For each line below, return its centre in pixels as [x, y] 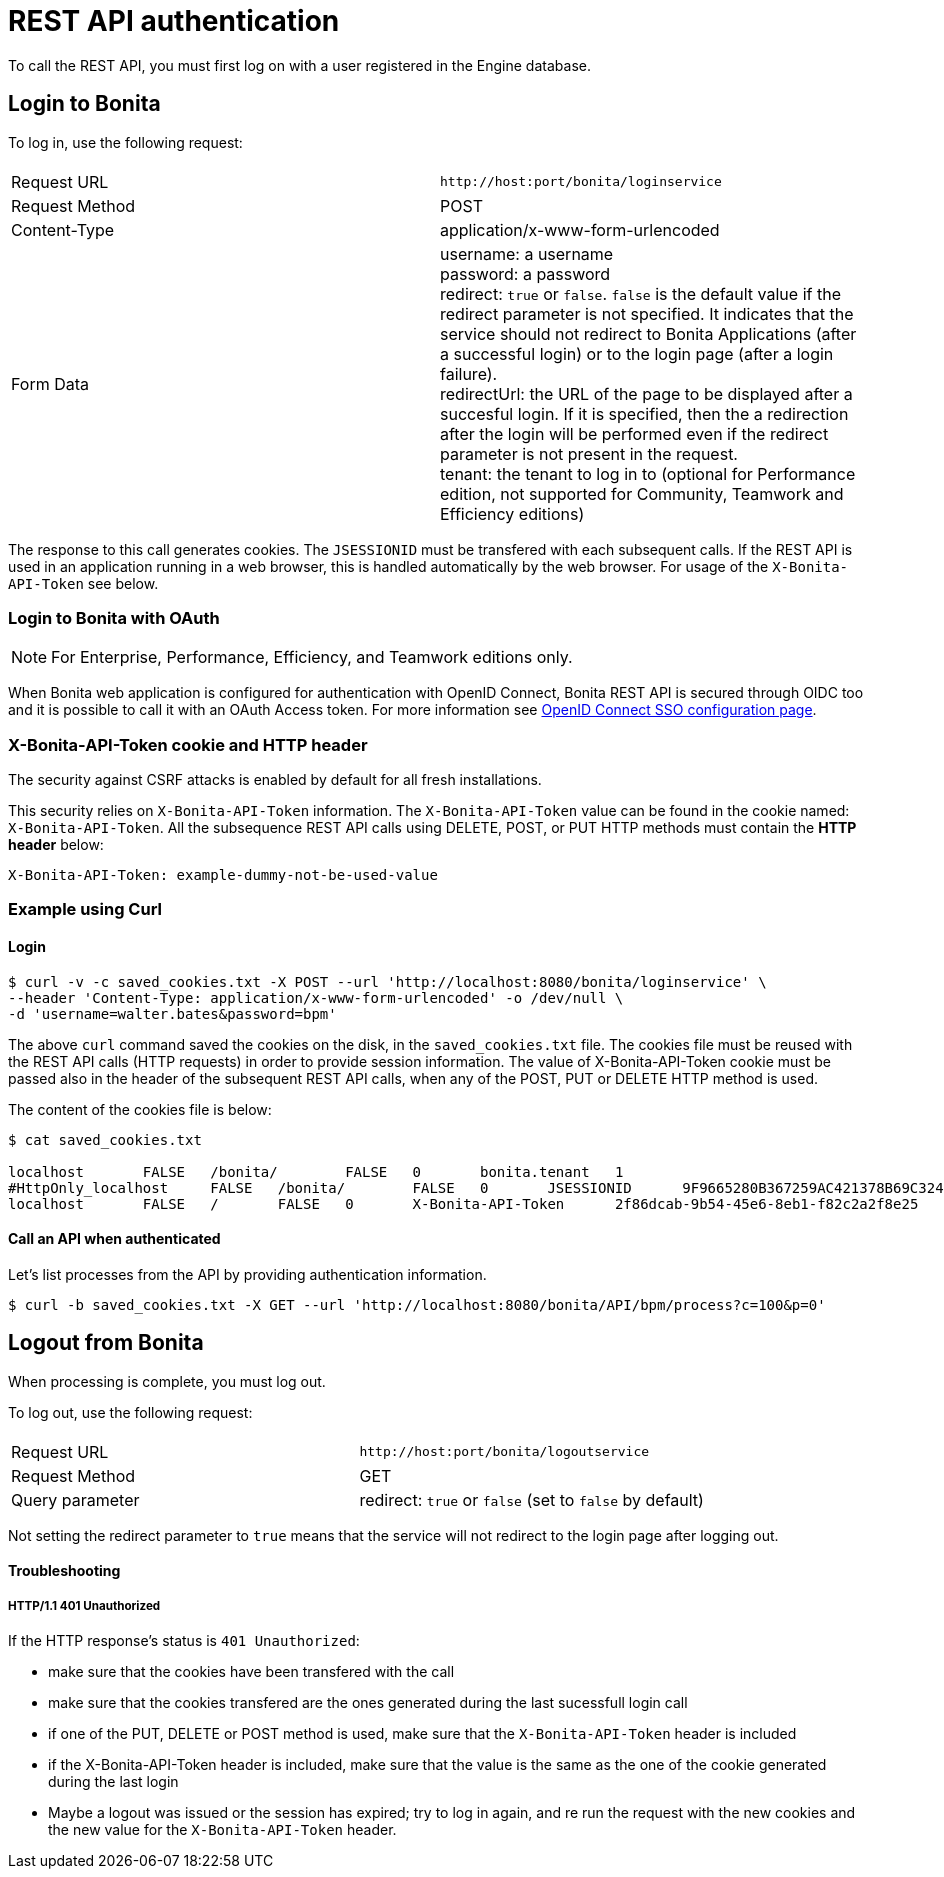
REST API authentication [174, 21]
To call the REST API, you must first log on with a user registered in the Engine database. [299, 65]
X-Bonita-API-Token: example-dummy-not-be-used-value [223, 875]
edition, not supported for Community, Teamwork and [642, 493]
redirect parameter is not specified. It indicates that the [647, 313]
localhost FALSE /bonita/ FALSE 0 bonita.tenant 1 [316, 1171]
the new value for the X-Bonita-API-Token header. [222, 1830]
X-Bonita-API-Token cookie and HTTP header [188, 744]
